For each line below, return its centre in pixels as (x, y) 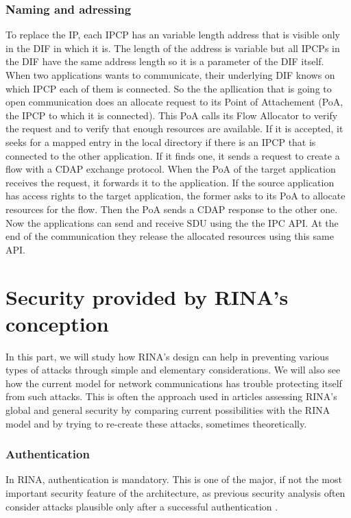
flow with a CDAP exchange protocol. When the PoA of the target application (171, 169)
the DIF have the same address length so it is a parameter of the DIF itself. (165, 61)
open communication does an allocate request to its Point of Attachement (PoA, (174, 102)
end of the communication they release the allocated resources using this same (170, 236)
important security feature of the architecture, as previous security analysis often (175, 493)
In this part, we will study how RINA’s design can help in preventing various (167, 356)
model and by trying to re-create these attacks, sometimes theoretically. (156, 423)
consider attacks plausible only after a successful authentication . (142, 506)
